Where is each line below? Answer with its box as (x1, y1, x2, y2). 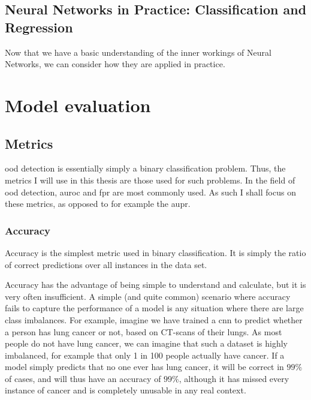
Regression (5, 17, 73, 36)
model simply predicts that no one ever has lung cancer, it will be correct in (5, 360, 284, 373)
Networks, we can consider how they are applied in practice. (5, 58, 225, 70)
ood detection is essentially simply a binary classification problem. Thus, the (5, 162, 286, 175)
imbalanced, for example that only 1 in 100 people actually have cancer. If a (5, 348, 285, 361)
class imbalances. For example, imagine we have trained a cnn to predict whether (5, 313, 303, 326)
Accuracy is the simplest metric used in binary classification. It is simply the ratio (5, 246, 306, 258)
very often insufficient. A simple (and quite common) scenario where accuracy (5, 290, 291, 302)
